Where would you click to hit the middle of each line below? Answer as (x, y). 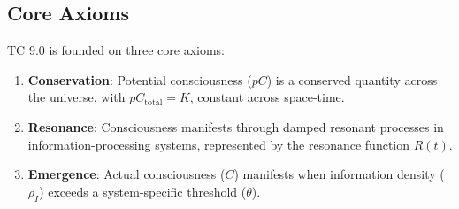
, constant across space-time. (267, 97)
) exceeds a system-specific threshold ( (143, 191)
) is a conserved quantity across (352, 79)
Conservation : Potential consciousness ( (140, 79)
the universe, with (76, 97)
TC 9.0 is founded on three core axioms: (116, 50)
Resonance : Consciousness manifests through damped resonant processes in (236, 126)
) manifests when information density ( (339, 174)
